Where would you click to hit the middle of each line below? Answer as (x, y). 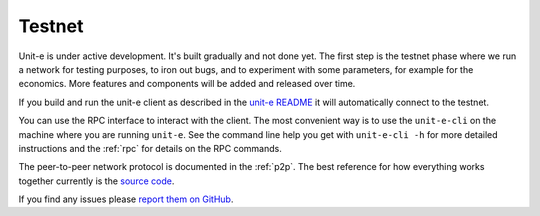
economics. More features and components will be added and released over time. (187, 84)
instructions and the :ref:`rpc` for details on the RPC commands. (150, 148)
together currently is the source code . (96, 181)
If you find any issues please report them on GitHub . (126, 199)
